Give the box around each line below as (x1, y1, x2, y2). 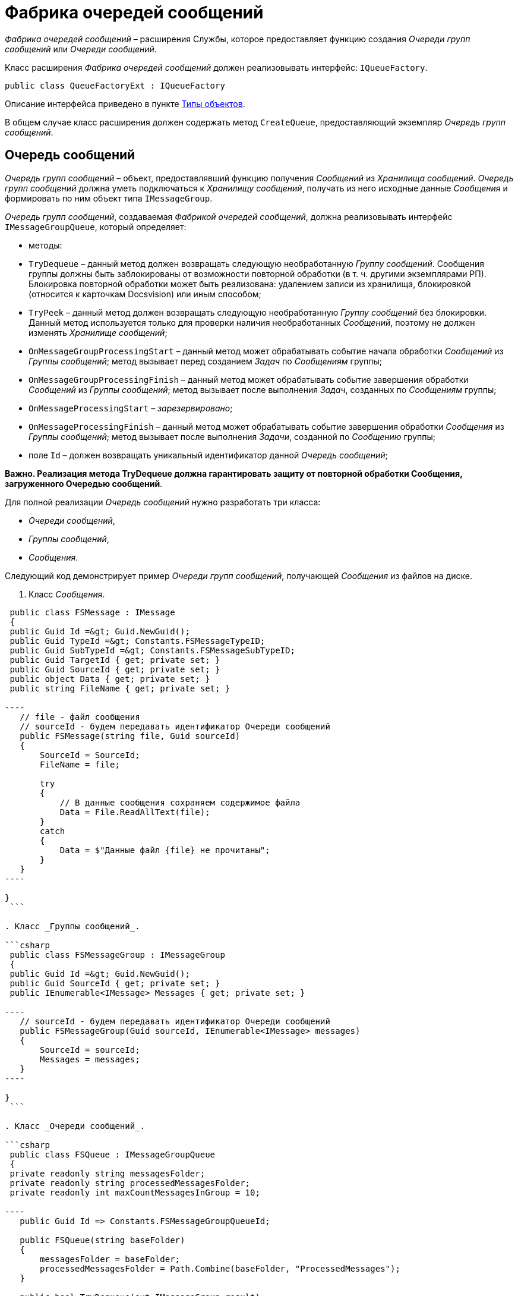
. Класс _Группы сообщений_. (5, 921, 140, 931)
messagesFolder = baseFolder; (40, 1254, 181, 1264)
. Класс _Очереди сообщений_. (5, 1121, 146, 1131)
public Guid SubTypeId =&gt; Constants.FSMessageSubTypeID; (10, 645, 295, 655)
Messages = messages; (40, 1054, 140, 1064)
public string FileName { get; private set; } (10, 683, 230, 693)
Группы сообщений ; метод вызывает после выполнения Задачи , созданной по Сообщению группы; (29, 431, 436, 442)
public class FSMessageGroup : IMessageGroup (10, 949, 225, 960)
